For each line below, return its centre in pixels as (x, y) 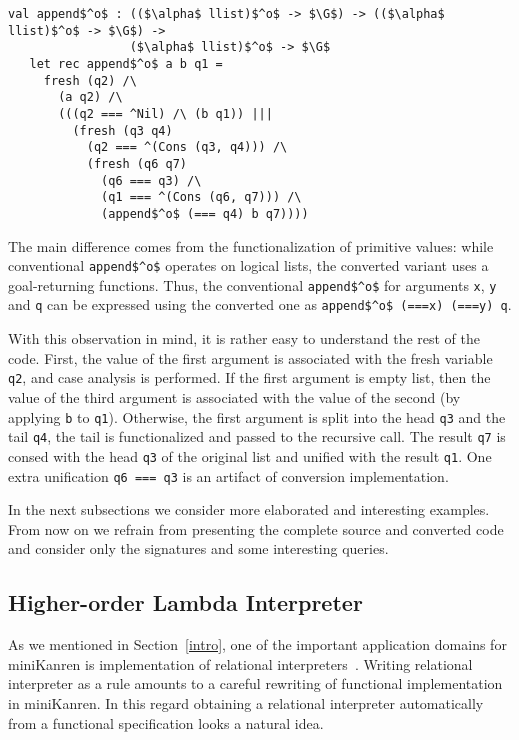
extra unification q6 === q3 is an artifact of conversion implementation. (228, 475)
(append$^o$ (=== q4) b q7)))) (205, 213)
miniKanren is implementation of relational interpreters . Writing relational (240, 663)
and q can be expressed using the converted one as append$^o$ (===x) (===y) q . (260, 304)
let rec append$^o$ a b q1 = (126, 63)
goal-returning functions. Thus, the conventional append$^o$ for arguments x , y (252, 284)
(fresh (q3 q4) (122, 130)
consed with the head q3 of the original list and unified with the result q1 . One (250, 455)
